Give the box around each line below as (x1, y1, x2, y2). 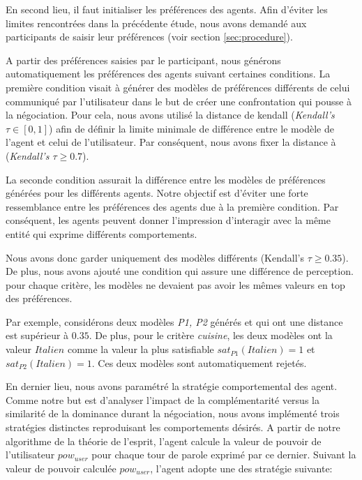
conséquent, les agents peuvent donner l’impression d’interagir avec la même (6, 213, 331, 227)
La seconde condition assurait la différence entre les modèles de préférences (6, 172, 326, 186)
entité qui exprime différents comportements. (6, 226, 197, 241)
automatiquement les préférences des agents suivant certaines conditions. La (6, 66, 331, 81)
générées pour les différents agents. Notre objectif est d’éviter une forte (6, 186, 308, 200)
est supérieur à (6, 328, 69, 343)
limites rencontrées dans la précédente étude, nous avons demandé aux (6, 15, 307, 30)
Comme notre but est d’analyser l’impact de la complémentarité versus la (6, 392, 319, 407)
